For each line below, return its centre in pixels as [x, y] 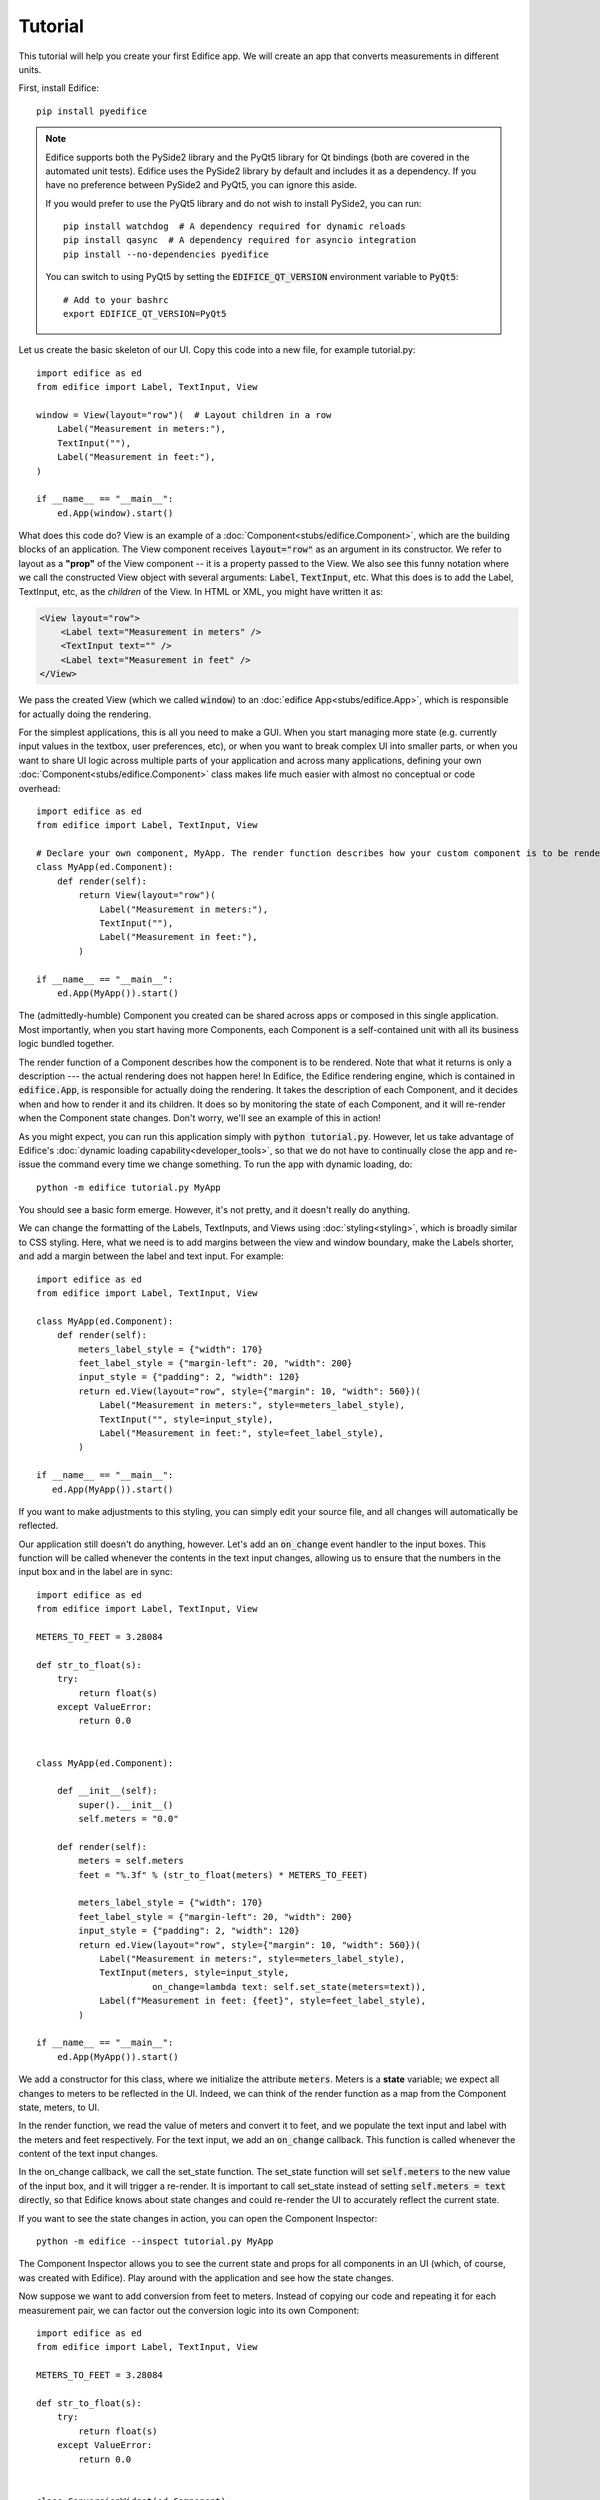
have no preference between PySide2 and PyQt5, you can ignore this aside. [201, 185]
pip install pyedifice [92, 111]
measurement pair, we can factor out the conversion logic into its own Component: [189, 2310]
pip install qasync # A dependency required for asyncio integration [240, 240]
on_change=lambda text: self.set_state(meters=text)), [289, 1986]
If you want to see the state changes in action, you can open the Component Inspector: [198, 2218]
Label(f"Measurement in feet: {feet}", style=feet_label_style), [263, 2001]
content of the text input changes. [88, 2154]
